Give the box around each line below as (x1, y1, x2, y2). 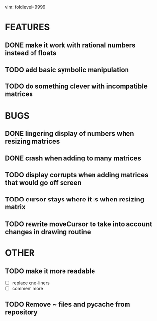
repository (5, 308, 38, 317)
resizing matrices (5, 137, 60, 145)
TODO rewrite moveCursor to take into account (5, 220, 153, 228)
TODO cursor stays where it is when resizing (5, 195, 145, 204)
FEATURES (5, 22, 50, 33)
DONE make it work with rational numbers (5, 41, 136, 49)
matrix (5, 203, 26, 211)
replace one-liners (12, 280, 50, 286)
